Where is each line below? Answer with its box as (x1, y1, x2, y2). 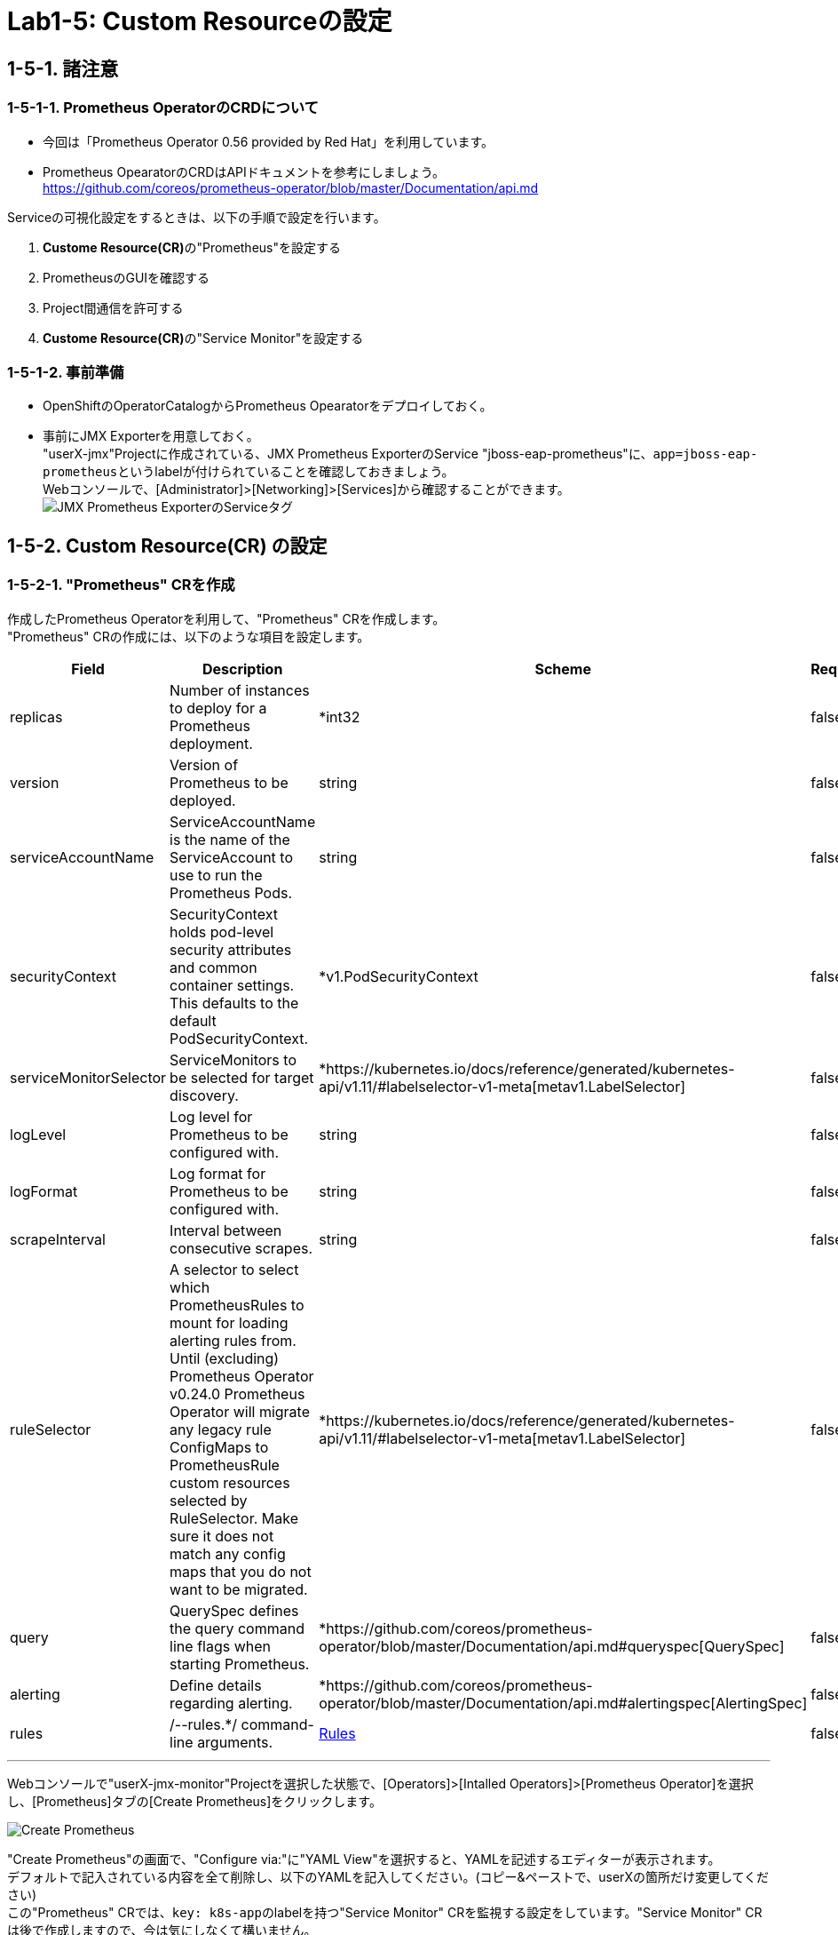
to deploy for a (170, 698, 267, 717)
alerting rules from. (170, 1331, 296, 1350)
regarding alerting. (170, 1693, 293, 1712)
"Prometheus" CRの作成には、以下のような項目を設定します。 (7, 628, 370, 644)
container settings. (170, 975, 295, 994)
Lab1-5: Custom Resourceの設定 (7, 6, 392, 36)
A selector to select (170, 1260, 299, 1278)
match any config (170, 1544, 286, 1563)
